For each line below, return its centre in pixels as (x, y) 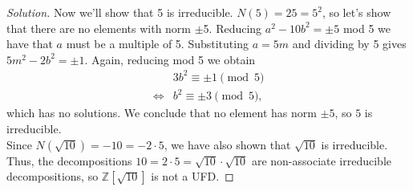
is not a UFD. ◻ (192, 176)
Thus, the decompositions (69, 160)
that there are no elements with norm (99, 28)
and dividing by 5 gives (349, 44)
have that (30, 44)
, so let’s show (356, 12)
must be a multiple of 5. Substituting (157, 44)
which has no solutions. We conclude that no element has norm (162, 113)
